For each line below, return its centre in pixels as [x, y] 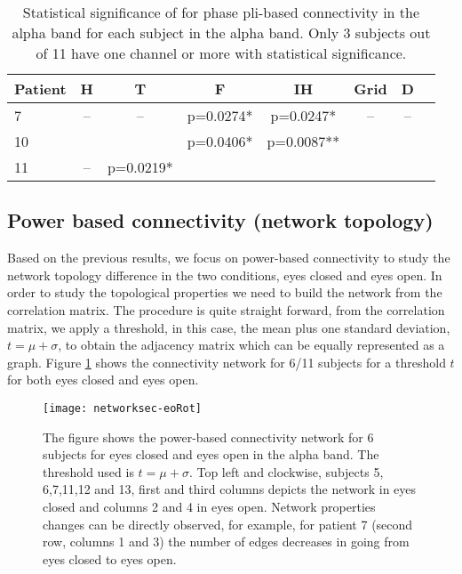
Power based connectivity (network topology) [220, 220]
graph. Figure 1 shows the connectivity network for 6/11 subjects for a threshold [227, 362]
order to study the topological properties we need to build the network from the [225, 292]
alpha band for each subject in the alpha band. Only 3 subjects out [221, 32]
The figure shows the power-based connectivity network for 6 [208, 437]
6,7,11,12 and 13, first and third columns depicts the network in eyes [230, 489]
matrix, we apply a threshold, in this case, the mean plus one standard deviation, [229, 327]
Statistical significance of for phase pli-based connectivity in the [221, 12]
